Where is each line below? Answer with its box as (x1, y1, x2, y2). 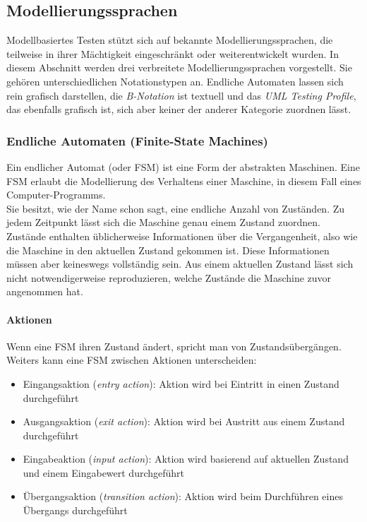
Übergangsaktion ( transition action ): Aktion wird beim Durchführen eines (23, 489, 343, 504)
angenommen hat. (6, 284, 83, 299)
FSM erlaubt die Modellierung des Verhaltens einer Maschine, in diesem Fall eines (6, 173, 361, 188)
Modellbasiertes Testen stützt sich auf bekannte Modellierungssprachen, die (6, 32, 333, 47)
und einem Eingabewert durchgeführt (23, 465, 185, 480)
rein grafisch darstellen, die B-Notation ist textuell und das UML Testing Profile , (6, 88, 356, 102)
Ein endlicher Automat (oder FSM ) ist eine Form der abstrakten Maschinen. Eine (6, 159, 360, 174)
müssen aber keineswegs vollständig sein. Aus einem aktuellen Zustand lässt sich (6, 256, 354, 271)
